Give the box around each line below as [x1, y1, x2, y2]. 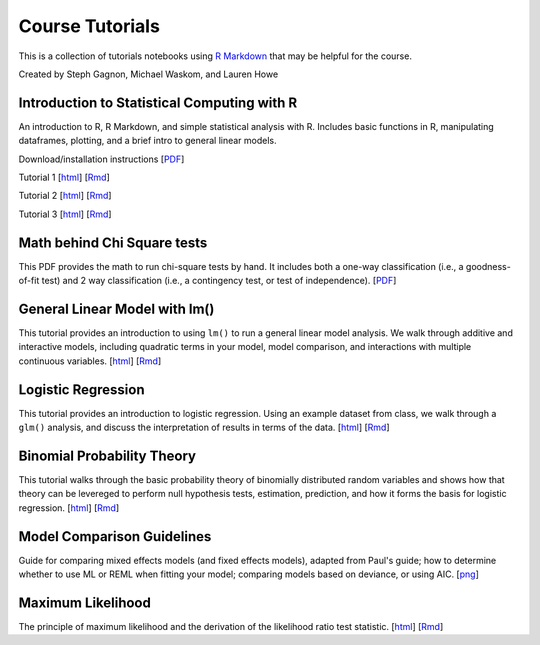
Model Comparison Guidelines [18, 528, 212, 545]
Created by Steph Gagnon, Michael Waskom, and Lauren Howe [18, 68, 279, 80]
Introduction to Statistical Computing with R [18, 94, 298, 111]
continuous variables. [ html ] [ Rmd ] [18, 355, 162, 367]
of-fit [18, 275, 40, 287]
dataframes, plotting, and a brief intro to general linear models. [18, 135, 277, 147]
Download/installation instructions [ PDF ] [18, 153, 185, 165]
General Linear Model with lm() [18, 300, 215, 317]
